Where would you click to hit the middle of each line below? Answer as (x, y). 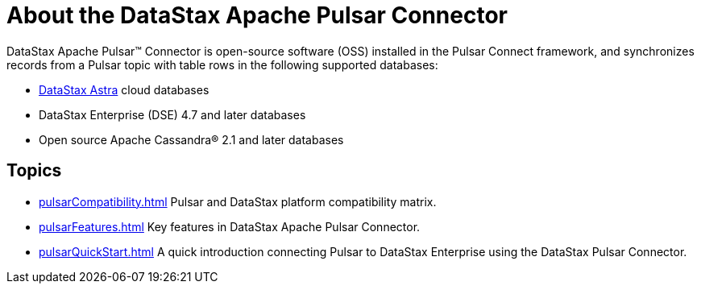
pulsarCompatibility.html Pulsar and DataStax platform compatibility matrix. (238, 201)
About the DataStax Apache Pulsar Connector (257, 15)
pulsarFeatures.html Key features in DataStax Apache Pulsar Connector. (230, 226)
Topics (34, 171)
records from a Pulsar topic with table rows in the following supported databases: (222, 64)
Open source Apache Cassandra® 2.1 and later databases (191, 139)
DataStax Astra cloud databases (124, 89)
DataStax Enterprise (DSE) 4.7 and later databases (172, 114)
